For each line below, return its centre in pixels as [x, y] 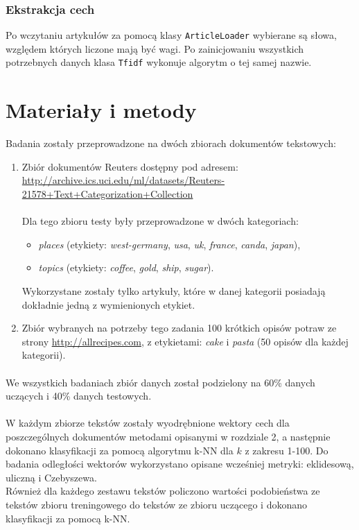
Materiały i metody [101, 110]
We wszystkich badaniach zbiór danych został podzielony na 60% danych [160, 382]
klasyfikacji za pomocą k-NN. [68, 518]
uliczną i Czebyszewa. [51, 477]
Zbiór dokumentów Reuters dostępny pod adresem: [130, 166]
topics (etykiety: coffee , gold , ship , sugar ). [126, 267]
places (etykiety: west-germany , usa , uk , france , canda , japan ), [169, 244]
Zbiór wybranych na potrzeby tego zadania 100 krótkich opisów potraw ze [179, 328]
